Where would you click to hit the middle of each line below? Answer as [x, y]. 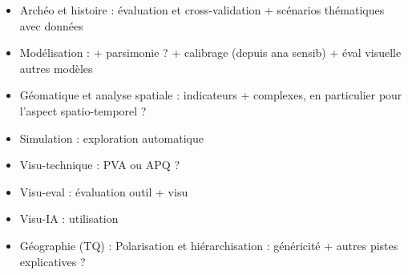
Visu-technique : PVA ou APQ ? [99, 165]
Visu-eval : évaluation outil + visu [104, 191]
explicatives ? [53, 261]
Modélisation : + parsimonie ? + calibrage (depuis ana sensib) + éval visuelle [210, 53]
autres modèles [56, 68]
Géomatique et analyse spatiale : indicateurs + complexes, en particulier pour [211, 95]
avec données [51, 25]
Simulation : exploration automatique [111, 137]
